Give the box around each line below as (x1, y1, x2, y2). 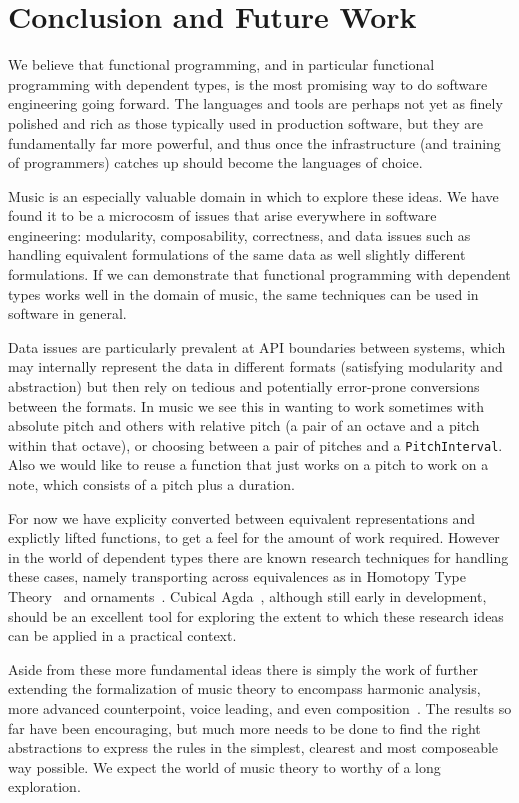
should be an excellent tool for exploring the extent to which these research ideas (8, 605, 504, 626)
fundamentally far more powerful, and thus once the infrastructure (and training (8, 132, 501, 153)
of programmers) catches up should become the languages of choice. (8, 152, 423, 173)
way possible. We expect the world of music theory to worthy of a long (8, 756, 441, 777)
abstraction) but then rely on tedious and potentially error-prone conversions (8, 376, 480, 397)
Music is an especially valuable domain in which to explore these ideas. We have (8, 185, 499, 206)
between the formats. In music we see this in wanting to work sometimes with (8, 395, 485, 416)
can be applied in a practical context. (8, 625, 237, 646)
